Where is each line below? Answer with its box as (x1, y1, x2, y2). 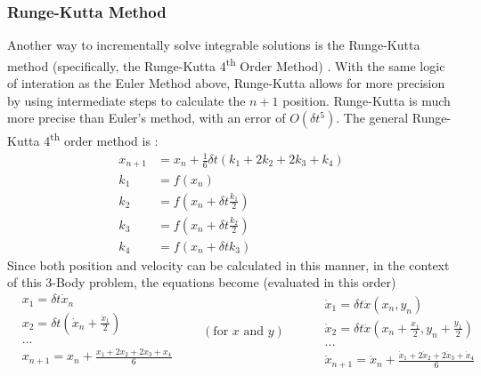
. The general (336, 108, 409, 127)
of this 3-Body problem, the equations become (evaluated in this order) (7, 273, 396, 292)
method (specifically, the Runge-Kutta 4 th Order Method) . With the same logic (7, 53, 445, 75)
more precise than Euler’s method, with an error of (7, 108, 286, 127)
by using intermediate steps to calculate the (7, 91, 246, 109)
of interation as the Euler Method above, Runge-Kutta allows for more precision (7, 74, 445, 92)
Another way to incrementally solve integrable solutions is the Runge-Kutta (7, 36, 420, 54)
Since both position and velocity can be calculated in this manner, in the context (7, 255, 450, 274)
